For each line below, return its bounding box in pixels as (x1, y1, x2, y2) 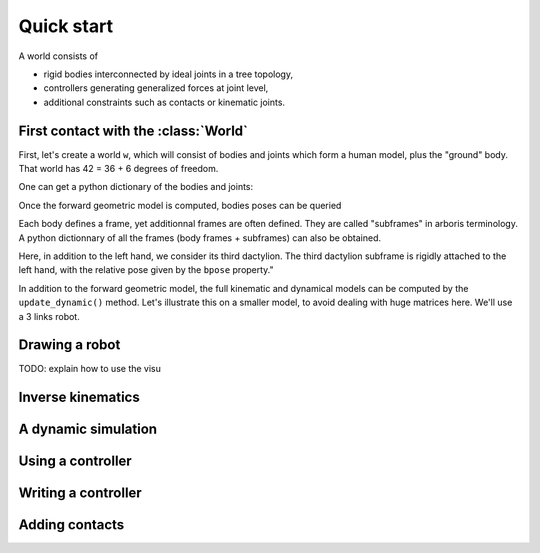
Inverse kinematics (18, 389, 140, 406)
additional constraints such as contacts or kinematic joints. (43, 96, 285, 108)
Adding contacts (18, 516, 125, 534)
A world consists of (18, 50, 99, 62)
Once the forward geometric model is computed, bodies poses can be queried (18, 199, 342, 211)
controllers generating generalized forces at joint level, (43, 82, 269, 94)
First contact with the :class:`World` (18, 122, 249, 139)
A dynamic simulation (18, 421, 158, 438)
